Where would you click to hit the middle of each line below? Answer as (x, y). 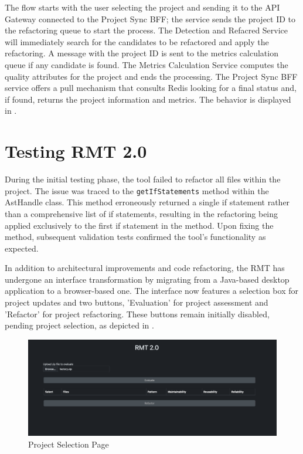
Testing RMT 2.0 (76, 151)
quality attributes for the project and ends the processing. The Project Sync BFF (151, 76)
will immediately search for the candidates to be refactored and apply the (137, 41)
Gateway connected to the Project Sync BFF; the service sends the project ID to (150, 18)
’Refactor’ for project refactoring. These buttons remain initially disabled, (137, 314)
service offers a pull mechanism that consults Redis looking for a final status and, (151, 88)
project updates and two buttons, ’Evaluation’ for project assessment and (137, 302)
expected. (22, 248)
